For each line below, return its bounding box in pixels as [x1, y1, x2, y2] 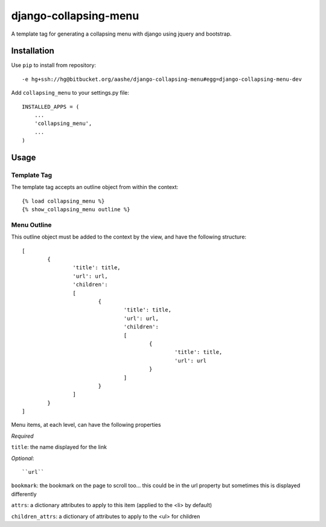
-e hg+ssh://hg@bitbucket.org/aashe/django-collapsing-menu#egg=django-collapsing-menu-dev [22, 75, 302, 83]
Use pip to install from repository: [11, 62, 97, 69]
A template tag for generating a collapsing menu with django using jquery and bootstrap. [11, 30, 232, 37]
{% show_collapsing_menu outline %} [22, 206, 130, 213]
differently [11, 490, 37, 497]
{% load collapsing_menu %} [22, 197, 105, 205]
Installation [11, 46, 54, 56]
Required [11, 432, 34, 439]
